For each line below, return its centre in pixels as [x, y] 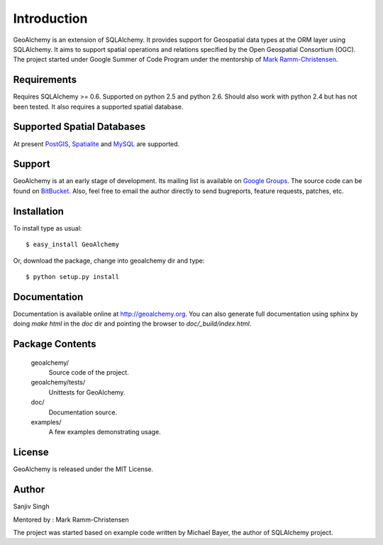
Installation [38, 211]
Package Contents [55, 344]
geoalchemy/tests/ [58, 382]
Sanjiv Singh [31, 507]
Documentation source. [83, 412]
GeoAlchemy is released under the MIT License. [83, 469]
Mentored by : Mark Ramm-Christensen [71, 519]
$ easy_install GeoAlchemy [73, 244]
